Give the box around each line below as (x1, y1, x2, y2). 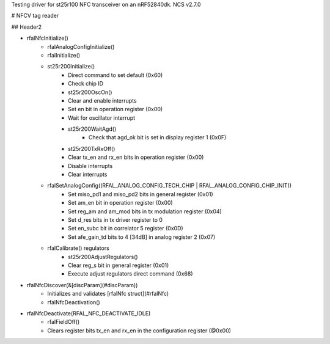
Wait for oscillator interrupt (68, 114, 136, 122)
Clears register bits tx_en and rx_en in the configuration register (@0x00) (47, 327, 232, 334)
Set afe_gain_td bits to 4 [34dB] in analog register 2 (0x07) (68, 233, 216, 241)
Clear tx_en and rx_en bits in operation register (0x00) (68, 153, 204, 161)
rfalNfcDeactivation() (47, 298, 100, 306)
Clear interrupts (68, 171, 108, 178)
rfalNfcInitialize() (26, 34, 68, 42)
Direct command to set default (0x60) (68, 71, 163, 79)
